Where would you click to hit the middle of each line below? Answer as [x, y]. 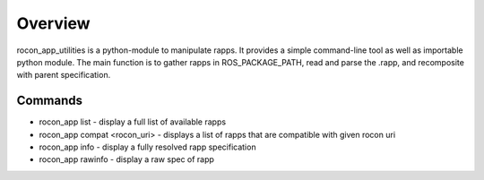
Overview [53, 23]
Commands [50, 101]
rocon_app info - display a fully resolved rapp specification [147, 147]
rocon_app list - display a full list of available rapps [133, 122]
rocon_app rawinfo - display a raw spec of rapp [127, 159]
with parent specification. [64, 75]
